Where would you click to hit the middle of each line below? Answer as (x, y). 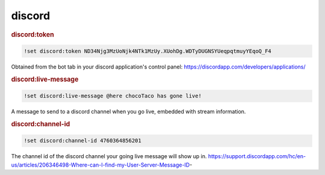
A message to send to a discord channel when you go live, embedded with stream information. (128, 112)
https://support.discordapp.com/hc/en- (257, 156)
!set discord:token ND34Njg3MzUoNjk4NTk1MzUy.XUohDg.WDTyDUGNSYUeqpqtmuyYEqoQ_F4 (148, 51)
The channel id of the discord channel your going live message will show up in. (109, 156)
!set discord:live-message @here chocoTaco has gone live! (113, 96)
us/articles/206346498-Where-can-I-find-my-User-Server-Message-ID (101, 165)
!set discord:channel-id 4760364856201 (82, 141)
